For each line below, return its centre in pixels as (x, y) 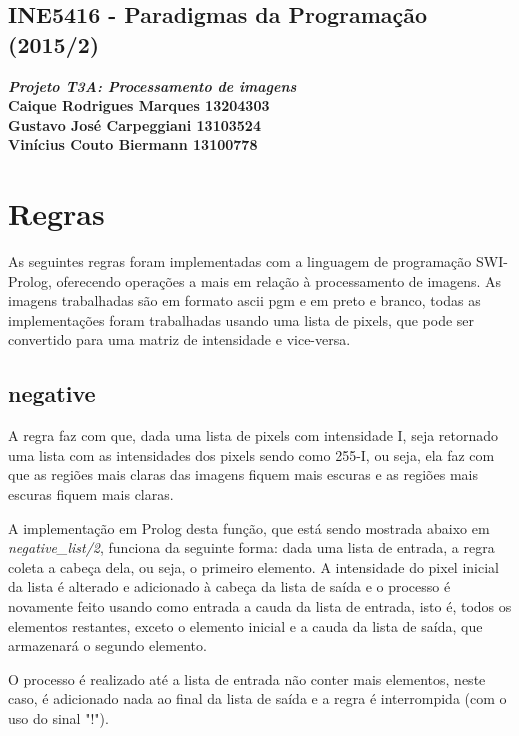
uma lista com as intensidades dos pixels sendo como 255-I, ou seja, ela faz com (251, 454)
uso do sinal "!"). (58, 717)
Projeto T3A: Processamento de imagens (152, 85)
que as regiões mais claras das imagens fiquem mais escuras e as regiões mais (243, 474)
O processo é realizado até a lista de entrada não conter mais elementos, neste (247, 678)
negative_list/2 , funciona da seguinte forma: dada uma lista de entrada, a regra (251, 547)
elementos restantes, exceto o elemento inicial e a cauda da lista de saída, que (245, 625)
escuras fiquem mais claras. (91, 494)
